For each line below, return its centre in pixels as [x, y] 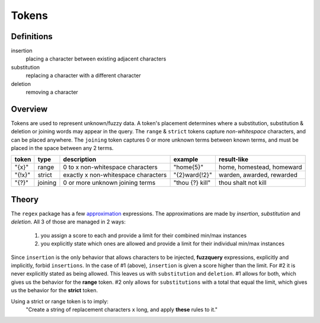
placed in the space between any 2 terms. [62, 148]
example [186, 159]
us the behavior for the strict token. [54, 290]
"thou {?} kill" [192, 183]
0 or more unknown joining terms [109, 183]
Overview [29, 109]
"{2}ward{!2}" [193, 175]
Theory [25, 199]
